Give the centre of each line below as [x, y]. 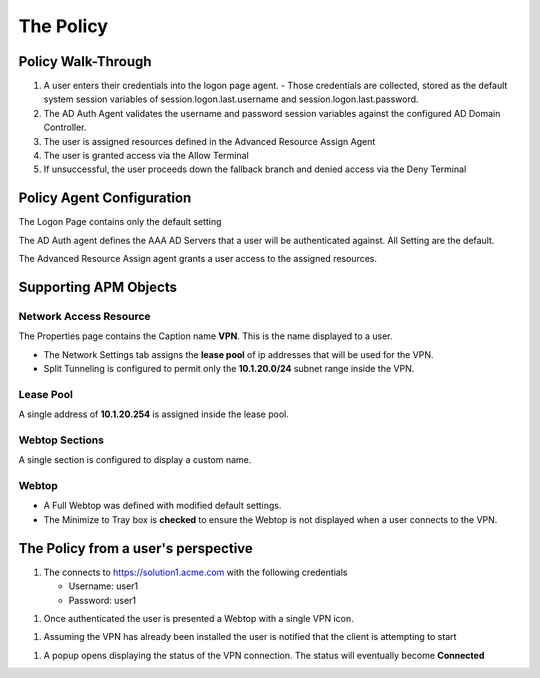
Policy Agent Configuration [105, 198]
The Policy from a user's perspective [136, 548]
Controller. [65, 127]
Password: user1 [102, 600]
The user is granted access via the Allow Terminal [146, 156]
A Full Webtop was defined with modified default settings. [162, 506]
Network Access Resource [84, 316]
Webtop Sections [61, 440]
